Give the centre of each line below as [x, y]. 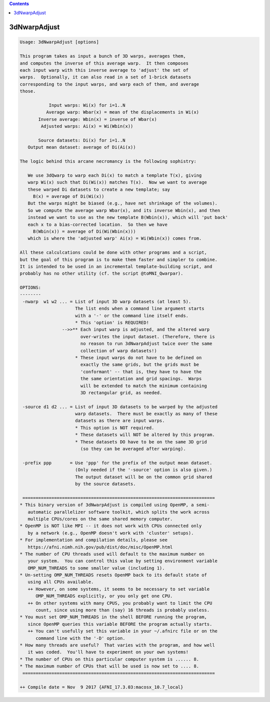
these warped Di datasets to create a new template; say [99, 189]
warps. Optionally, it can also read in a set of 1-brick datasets [105, 77]
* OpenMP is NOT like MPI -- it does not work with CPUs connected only [111, 526]
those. [28, 91]
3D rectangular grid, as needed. [121, 393]
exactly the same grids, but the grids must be [140, 365]
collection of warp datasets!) [118, 350]
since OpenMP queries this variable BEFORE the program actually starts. [120, 624]
